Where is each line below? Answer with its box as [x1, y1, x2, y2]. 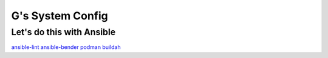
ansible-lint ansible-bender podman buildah [11, 43, 121, 51]
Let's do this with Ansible [11, 27, 116, 37]
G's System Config [11, 9, 109, 22]
